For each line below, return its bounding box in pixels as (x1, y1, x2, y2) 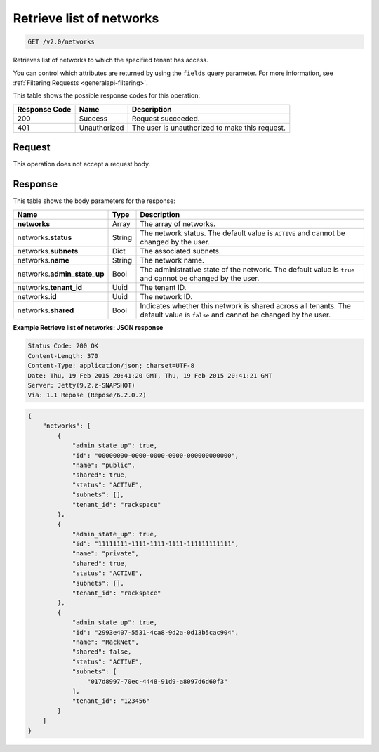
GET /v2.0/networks (27, 38, 95, 46)
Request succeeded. (131, 113, 200, 123)
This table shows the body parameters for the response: (13, 197, 175, 205)
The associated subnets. (140, 246, 221, 256)
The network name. (140, 255, 205, 265)
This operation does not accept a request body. (13, 160, 151, 169)
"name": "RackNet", (72, 638, 140, 646)
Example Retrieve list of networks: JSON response (13, 323, 164, 331)
